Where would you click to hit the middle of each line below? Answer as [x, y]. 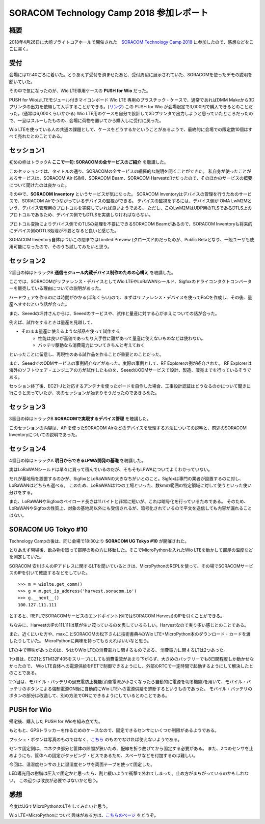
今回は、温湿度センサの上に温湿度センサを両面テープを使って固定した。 [82, 764]
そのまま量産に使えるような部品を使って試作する [71, 331]
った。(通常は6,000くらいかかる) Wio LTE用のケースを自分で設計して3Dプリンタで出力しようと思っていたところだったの [131, 114]
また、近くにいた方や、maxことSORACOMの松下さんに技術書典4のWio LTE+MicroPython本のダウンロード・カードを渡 [130, 634]
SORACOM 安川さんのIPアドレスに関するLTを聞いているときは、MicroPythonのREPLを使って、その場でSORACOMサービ [131, 566]
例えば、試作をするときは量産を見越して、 [52, 322]
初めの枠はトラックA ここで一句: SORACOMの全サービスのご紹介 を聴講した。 [89, 162]
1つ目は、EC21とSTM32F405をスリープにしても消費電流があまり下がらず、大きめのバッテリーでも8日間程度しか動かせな [132, 659]
